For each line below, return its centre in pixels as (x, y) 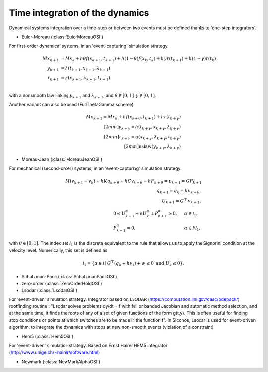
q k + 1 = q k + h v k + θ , (179, 191)
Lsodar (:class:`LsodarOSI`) (50, 290)
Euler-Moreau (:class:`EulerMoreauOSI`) (63, 37)
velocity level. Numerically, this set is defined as (58, 250)
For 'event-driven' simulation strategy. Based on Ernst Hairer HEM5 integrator (88, 346)
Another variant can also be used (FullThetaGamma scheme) (71, 104)
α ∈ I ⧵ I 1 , (192, 228)
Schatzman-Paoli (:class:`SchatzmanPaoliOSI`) (69, 276)
